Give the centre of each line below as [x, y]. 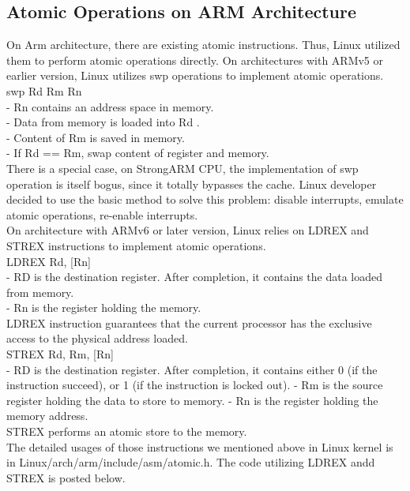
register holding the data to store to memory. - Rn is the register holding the [192, 400]
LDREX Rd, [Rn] [49, 261]
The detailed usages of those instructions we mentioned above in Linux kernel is [200, 446]
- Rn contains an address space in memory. [110, 106]
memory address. [47, 416]
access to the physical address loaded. [97, 338]
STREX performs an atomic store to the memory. [127, 431]
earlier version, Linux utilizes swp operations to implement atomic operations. [195, 75]
